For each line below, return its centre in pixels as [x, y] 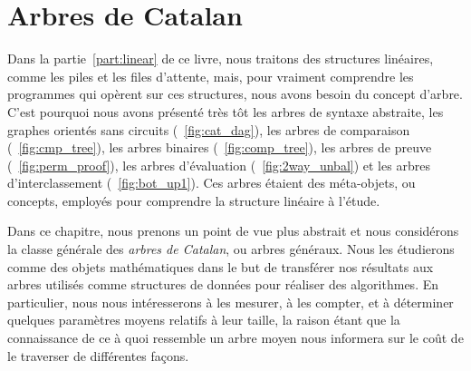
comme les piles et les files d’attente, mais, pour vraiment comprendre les [211, 76]
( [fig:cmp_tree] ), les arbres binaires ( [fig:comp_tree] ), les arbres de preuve [220, 147]
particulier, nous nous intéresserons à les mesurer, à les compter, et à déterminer [231, 302]
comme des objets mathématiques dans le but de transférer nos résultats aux [221, 266]
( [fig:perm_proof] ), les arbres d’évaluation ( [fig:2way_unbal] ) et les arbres [219, 165]
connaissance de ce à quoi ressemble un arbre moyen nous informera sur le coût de [235, 338]
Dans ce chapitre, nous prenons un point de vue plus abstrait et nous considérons [233, 231]
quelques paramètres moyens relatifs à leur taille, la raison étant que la [204, 320]
